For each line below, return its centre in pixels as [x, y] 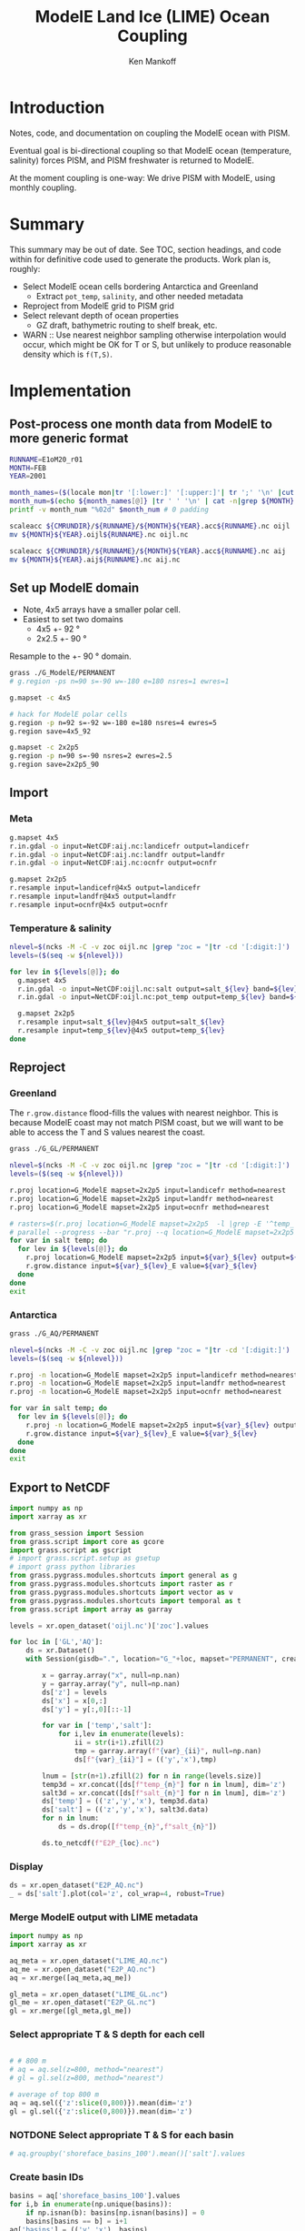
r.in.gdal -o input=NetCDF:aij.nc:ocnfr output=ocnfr [113, 863]
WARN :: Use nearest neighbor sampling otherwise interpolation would [154, 335]
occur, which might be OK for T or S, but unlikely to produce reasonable [157, 344]
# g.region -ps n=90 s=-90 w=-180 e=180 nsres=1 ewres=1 [119, 681]
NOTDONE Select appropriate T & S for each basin [122, 2135]
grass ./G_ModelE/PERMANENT [63, 673]
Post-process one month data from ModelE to [141, 424]
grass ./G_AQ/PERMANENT [54, 1333]
